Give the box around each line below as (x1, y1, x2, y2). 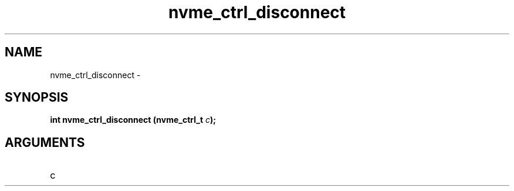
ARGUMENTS (5, 135, 85, 150)
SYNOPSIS (5, 90, 69, 105)
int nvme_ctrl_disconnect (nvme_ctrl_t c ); (50, 115, 217, 125)
